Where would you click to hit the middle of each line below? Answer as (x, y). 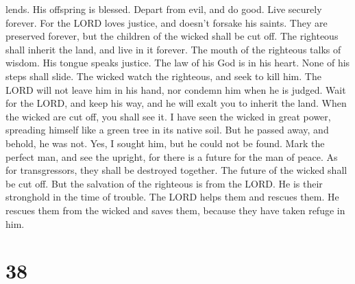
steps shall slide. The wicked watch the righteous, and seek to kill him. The (163, 76)
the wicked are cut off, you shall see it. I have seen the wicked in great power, (168, 116)
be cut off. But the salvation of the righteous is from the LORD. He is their (164, 183)
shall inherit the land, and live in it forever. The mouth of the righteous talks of (173, 49)
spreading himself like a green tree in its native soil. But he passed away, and (167, 130)
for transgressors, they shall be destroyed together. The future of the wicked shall (176, 170)
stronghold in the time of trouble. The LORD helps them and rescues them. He (172, 197)
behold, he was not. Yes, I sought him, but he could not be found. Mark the (165, 143)
